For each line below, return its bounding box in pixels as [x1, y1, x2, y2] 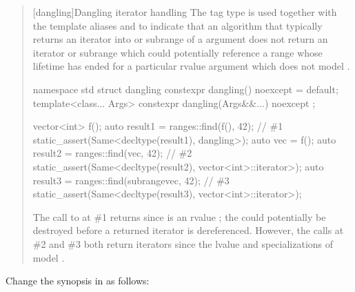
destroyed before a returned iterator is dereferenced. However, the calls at [32, 223, 344, 237]
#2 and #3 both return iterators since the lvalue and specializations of [32, 236, 334, 251]
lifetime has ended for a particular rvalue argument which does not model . [32, 59, 350, 73]
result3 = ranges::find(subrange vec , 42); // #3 [32, 173, 230, 187]
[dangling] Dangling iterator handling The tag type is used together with [32, 5, 337, 19]
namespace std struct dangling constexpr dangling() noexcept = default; [32, 81, 338, 96]
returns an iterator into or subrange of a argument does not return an [32, 32, 328, 46]
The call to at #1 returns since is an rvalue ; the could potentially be [32, 209, 326, 224]
